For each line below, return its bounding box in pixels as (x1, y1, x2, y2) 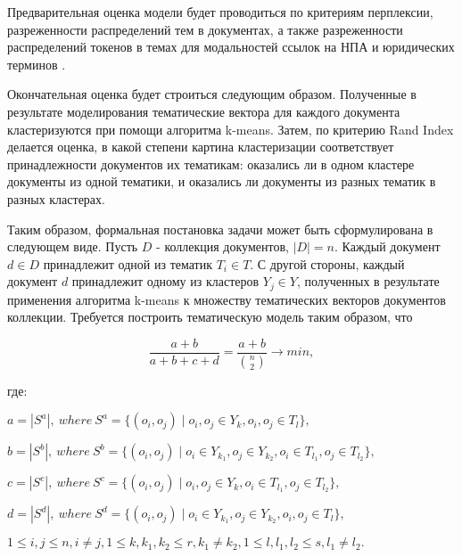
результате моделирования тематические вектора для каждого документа (7, 102, 400, 120)
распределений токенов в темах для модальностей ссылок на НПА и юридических (7, 37, 455, 56)
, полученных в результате (296, 272, 440, 291)
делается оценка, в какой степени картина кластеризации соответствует (7, 137, 394, 156)
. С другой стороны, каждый (250, 254, 405, 273)
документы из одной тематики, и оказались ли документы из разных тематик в (7, 172, 436, 191)
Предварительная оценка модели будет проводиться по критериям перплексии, (7, 3, 433, 20)
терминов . (7, 54, 66, 73)
